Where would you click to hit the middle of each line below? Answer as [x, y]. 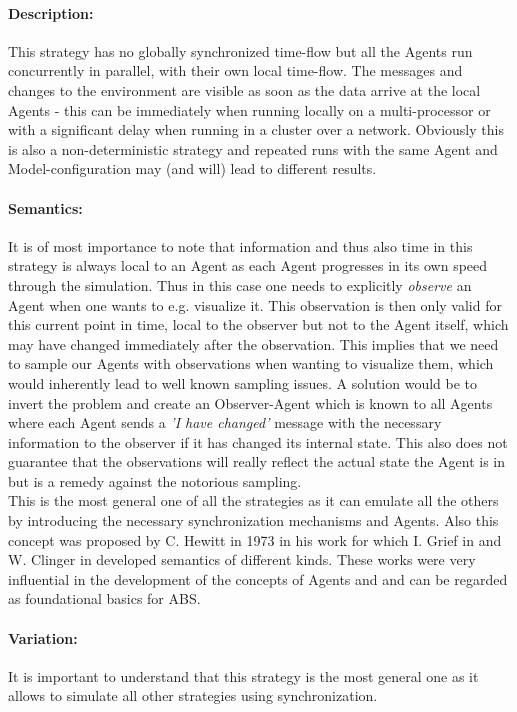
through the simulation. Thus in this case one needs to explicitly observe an [240, 284]
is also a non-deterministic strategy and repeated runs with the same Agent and [253, 148]
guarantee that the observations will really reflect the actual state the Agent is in [257, 461]
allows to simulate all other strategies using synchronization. [193, 695]
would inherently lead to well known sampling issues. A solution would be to [243, 382]
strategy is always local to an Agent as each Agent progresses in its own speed [248, 265]
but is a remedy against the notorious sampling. [155, 480]
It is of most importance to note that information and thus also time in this [240, 245]
